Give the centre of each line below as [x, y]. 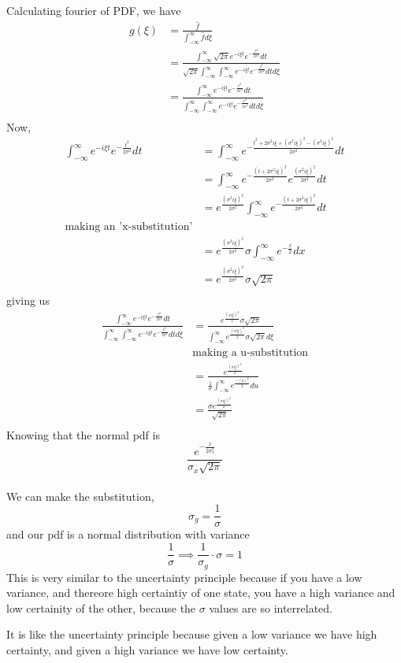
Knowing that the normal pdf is [83, 434]
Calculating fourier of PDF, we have [94, 10]
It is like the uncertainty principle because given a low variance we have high [192, 634]
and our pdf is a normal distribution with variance [128, 534]
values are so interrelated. [271, 607]
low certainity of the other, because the [101, 607]
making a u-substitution [251, 352]
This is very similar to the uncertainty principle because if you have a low [184, 577]
